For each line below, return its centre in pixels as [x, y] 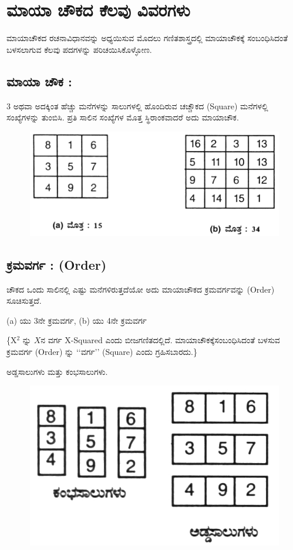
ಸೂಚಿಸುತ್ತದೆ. [24, 301]
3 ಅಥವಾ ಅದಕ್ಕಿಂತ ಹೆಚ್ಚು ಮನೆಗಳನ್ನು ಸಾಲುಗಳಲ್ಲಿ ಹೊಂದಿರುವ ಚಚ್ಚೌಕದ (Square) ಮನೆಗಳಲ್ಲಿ [137, 105]
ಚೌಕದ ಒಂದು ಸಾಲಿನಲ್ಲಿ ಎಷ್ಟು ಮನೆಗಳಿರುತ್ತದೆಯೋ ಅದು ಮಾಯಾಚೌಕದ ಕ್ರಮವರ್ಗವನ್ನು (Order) [141, 289]
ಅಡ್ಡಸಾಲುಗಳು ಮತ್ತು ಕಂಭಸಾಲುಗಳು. [57, 371]
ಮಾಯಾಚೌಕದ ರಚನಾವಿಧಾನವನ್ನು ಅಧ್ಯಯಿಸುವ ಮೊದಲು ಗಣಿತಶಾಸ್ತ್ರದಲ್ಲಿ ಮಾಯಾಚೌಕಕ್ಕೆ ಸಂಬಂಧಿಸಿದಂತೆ [147, 38]
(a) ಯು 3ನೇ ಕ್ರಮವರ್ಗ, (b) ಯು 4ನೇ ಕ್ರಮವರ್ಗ [77, 320]
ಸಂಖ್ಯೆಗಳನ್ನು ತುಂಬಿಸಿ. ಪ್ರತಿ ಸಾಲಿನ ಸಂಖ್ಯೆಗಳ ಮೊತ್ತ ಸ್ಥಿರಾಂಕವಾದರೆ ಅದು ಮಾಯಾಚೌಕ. [123, 117]
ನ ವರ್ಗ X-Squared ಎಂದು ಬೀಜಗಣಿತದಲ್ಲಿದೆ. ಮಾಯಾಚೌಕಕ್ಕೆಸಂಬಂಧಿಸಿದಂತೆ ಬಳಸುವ [160, 340]
